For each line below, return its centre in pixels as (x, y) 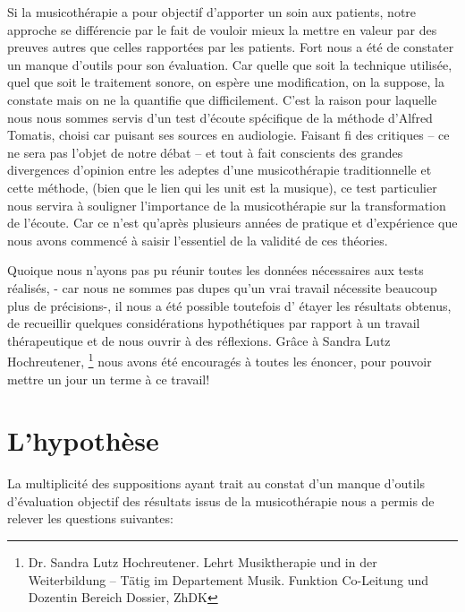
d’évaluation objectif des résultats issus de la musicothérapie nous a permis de (221, 500)
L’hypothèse (83, 440)
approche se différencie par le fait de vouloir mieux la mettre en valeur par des (222, 29)
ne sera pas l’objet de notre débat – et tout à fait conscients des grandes (205, 152)
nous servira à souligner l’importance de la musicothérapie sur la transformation (227, 205)
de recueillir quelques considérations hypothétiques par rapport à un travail (214, 323)
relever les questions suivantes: (90, 518)
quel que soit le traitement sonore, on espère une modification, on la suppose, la (226, 82)
